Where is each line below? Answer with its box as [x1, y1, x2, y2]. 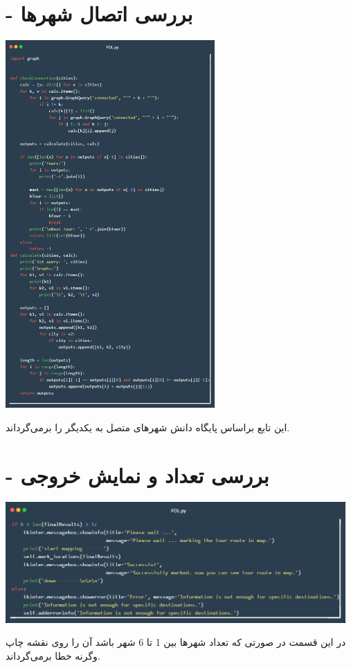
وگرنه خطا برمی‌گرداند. [6, 648, 100, 662]
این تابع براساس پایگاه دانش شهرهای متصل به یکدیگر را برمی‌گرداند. [6, 419, 290, 434]
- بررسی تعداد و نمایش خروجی [6, 460, 269, 489]
